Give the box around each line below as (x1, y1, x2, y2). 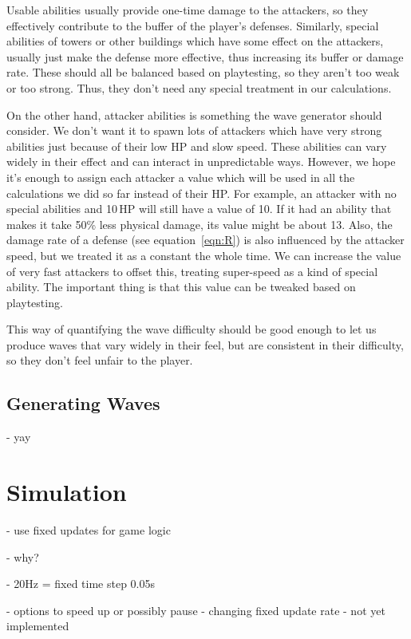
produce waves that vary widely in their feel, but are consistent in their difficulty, (6, 336, 404, 353)
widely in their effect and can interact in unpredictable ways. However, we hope (6, 153, 396, 170)
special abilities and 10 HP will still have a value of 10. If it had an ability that (6, 200, 392, 217)
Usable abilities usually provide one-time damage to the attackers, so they (6, 2, 369, 18)
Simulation (6, 475, 127, 508)
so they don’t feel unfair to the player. (6, 352, 193, 369)
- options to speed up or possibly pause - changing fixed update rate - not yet (6, 602, 385, 618)
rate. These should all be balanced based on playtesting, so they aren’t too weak (6, 64, 400, 81)
